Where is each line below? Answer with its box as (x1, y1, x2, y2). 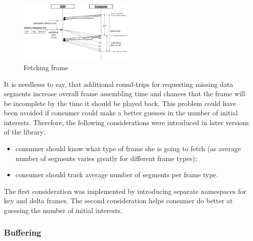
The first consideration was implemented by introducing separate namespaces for (4, 186, 246, 196)
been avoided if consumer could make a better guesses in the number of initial (4, 107, 238, 118)
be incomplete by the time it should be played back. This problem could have (4, 98, 236, 108)
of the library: (4, 127, 46, 137)
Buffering (4, 226, 42, 238)
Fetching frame (23, 62, 69, 72)
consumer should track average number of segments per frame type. (15, 169, 218, 180)
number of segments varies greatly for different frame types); (15, 153, 197, 163)
